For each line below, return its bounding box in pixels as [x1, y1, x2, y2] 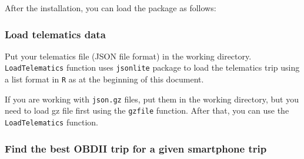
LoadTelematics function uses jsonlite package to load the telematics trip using [5, 61, 300, 74]
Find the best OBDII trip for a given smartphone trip [5, 141, 267, 155]
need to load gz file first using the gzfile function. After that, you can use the [5, 104, 289, 117]
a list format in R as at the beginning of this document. [5, 73, 204, 85]
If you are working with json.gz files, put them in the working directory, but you [5, 92, 299, 105]
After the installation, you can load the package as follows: [5, 2, 216, 14]
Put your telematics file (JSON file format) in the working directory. [5, 49, 252, 62]
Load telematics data [5, 26, 106, 41]
